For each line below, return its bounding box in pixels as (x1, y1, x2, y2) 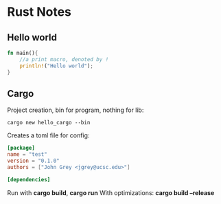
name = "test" (7, 151, 48, 158)
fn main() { (7, 49, 38, 56)
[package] (7, 145, 36, 152)
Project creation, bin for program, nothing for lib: (7, 106, 144, 114)
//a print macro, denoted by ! (19, 56, 109, 63)
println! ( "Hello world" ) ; (19, 63, 94, 69)
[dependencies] (7, 176, 51, 183)
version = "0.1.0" (7, 157, 60, 165)
